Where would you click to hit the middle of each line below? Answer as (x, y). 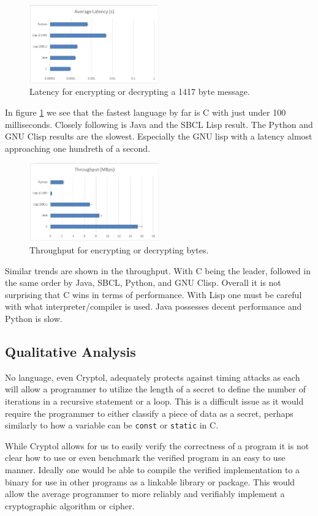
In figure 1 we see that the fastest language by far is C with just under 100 (146, 112)
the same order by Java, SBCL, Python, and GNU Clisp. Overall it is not (143, 282)
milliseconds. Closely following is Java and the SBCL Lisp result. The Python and (159, 124)
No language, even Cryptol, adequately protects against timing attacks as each (153, 377)
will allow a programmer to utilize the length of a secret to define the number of (156, 389)
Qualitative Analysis (70, 351)
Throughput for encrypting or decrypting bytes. (119, 250)
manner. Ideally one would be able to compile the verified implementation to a (153, 470)
